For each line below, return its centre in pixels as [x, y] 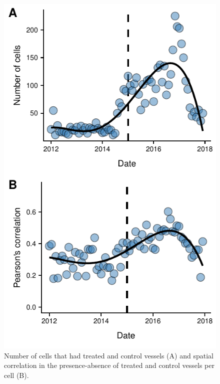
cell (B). [16, 375]
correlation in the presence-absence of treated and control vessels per [109, 365]
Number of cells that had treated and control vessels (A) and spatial [109, 355]
